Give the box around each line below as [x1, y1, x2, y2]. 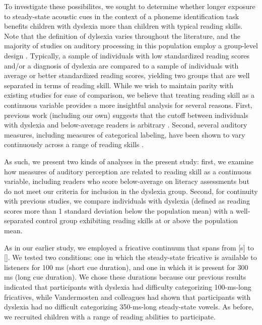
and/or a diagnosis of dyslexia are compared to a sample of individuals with [4, 60, 239, 71]
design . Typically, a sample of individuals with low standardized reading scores [4, 50, 250, 60]
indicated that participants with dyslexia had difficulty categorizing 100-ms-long [4, 282, 251, 292]
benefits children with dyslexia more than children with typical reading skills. [4, 21, 243, 31]
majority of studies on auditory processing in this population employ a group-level [4, 40, 258, 51]
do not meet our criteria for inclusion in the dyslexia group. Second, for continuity [4, 185, 258, 196]
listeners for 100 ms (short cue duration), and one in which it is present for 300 [4, 262, 248, 272]
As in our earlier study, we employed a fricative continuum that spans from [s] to [4, 242, 254, 252]
